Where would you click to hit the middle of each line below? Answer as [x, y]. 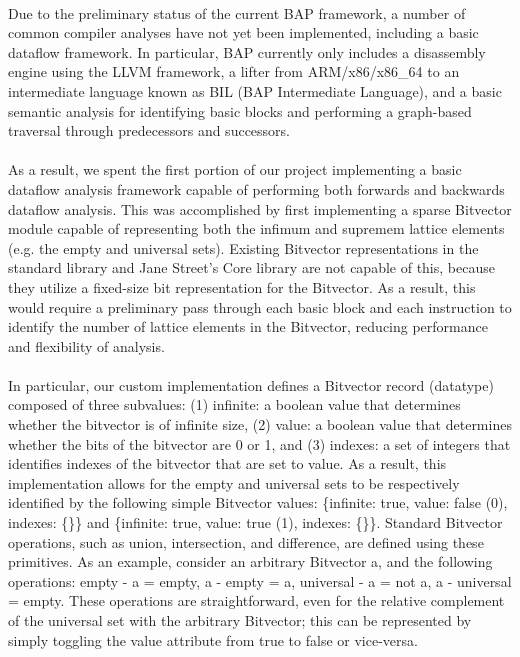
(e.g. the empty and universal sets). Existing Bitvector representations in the [243, 247]
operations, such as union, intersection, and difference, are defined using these [246, 541]
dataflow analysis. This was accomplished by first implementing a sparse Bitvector [260, 208]
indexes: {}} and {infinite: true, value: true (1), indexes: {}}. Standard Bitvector [255, 522]
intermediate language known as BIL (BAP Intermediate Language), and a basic [255, 90]
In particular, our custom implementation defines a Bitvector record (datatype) [251, 384]
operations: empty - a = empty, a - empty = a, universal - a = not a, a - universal [260, 580]
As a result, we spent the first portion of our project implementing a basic [235, 169]
